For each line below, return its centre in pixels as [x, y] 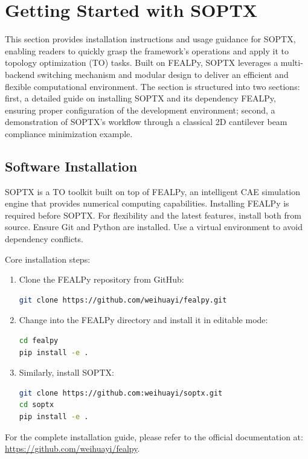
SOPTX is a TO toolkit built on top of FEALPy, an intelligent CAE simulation [153, 191]
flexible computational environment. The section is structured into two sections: [152, 86]
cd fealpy [39, 341]
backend [20, 74]
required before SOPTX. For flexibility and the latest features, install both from [153, 215]
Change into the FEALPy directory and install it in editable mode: [143, 320]
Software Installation [71, 166]
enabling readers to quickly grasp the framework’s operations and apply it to [147, 50]
